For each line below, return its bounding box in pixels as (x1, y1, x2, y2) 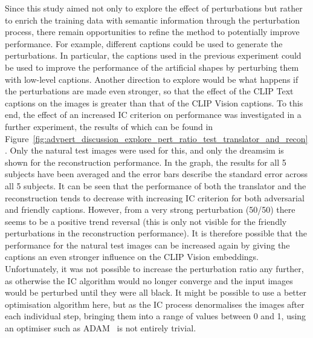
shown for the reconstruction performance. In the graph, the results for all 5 (5, 155, 286, 168)
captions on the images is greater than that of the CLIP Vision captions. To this (5, 96, 303, 109)
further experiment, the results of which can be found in (5, 120, 213, 132)
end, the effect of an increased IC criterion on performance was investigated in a (5, 108, 302, 121)
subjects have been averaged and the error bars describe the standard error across (5, 167, 308, 180)
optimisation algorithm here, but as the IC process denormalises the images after (5, 297, 305, 310)
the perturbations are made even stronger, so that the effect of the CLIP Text (5, 85, 294, 97)
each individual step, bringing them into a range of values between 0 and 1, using (5, 310, 306, 322)
